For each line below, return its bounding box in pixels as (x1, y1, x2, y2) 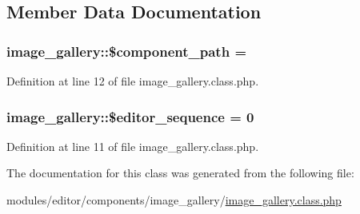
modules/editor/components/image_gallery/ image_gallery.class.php (6, 192, 342, 208)
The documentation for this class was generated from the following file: (6, 164, 354, 181)
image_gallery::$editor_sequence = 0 (6, 106, 254, 126)
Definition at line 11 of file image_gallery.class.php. (6, 137, 259, 154)
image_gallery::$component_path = (6, 41, 247, 61)
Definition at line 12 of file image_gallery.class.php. (6, 73, 259, 89)
